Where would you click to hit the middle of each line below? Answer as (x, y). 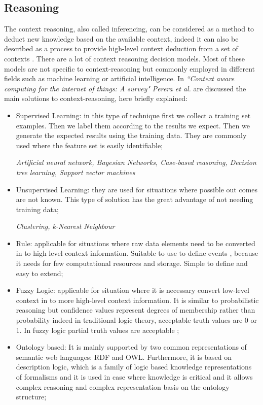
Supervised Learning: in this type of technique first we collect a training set (133, 115)
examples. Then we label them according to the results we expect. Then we (133, 125)
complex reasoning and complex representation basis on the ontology (123, 386)
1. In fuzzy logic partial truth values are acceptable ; (98, 330)
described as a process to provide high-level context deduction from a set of (121, 48)
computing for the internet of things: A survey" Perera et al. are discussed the (125, 88)
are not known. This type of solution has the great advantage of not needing (135, 199)
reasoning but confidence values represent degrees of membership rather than (136, 310)
